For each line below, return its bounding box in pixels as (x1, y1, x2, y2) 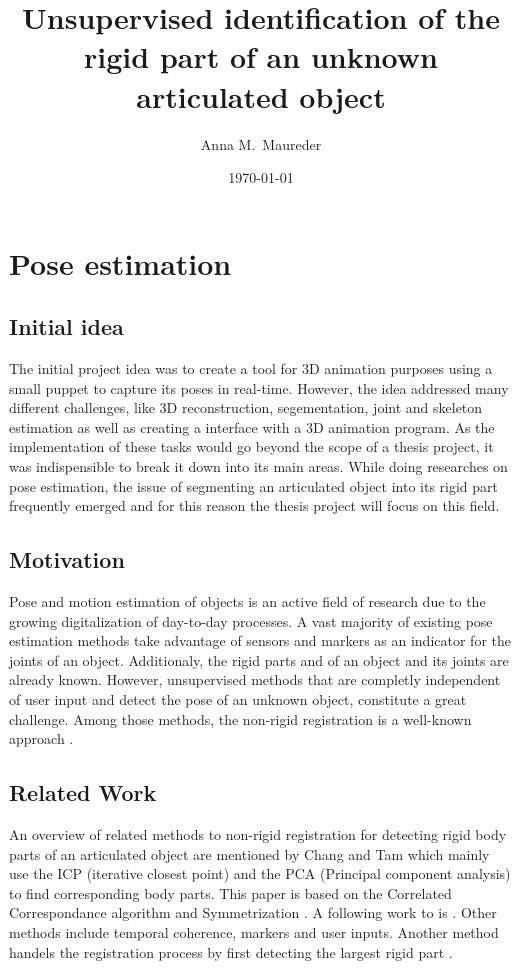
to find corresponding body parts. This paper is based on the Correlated (9, 882, 452, 903)
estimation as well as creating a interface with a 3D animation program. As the (9, 416, 495, 437)
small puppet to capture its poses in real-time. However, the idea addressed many (9, 377, 509, 398)
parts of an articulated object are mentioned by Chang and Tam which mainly (9, 843, 490, 864)
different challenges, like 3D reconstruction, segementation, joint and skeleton (9, 397, 483, 418)
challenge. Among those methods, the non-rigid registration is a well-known (9, 708, 472, 729)
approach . (9, 728, 74, 749)
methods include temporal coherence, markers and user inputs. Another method (9, 921, 499, 942)
